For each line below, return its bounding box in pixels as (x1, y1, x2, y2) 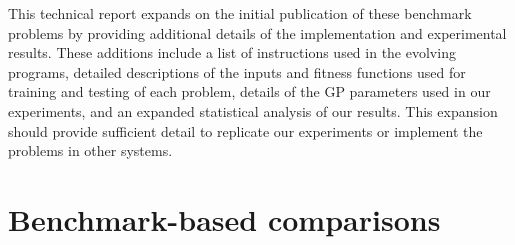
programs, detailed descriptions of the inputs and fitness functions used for (8, 61, 466, 82)
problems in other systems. (8, 140, 173, 161)
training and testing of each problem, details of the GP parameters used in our (8, 81, 491, 102)
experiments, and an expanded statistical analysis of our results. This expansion (8, 100, 498, 121)
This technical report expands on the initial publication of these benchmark (8, 3, 472, 23)
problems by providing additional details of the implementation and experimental (8, 22, 507, 43)
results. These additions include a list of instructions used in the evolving (8, 42, 456, 63)
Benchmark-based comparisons (8, 198, 441, 239)
